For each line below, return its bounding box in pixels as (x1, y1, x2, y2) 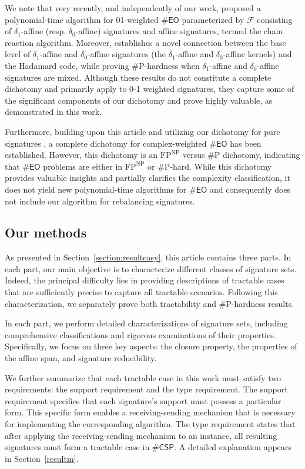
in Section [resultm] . (5, 452, 79, 464)
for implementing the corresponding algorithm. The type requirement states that (5, 418, 296, 430)
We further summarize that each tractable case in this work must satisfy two (5, 371, 281, 384)
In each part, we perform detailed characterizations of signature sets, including (5, 317, 288, 329)
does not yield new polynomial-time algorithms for (5, 183, 187, 195)
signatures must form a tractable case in (5, 441, 150, 453)
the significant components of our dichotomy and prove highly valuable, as (5, 94, 273, 106)
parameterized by (182, 13, 244, 25)
